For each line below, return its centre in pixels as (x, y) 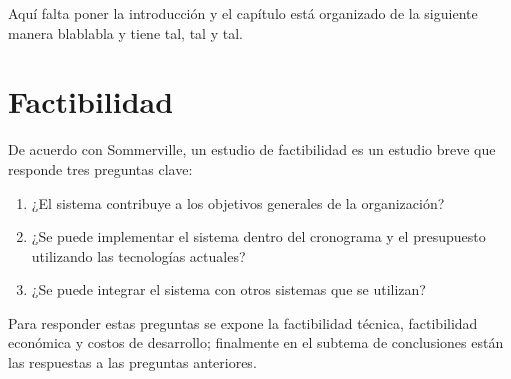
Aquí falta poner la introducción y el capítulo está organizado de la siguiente (243, 13)
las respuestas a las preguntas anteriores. (132, 362)
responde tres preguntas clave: (100, 168)
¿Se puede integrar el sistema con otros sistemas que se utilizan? (228, 289)
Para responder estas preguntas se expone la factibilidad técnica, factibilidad (243, 322)
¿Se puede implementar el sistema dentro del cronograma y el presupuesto (258, 236)
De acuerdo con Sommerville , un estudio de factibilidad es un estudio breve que (252, 149)
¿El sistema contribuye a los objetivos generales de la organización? (238, 202)
